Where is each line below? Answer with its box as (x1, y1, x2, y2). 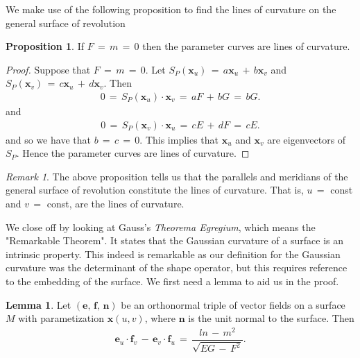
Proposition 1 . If (6, 39, 84, 53)
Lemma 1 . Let (6, 297, 71, 312)
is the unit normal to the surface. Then (188, 311, 354, 325)
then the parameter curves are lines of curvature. (142, 39, 350, 53)
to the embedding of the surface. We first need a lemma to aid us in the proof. (6, 273, 339, 288)
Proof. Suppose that (6, 62, 91, 76)
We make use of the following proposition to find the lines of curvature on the (6, 2, 336, 16)
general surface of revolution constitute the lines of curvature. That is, (6, 182, 304, 197)
